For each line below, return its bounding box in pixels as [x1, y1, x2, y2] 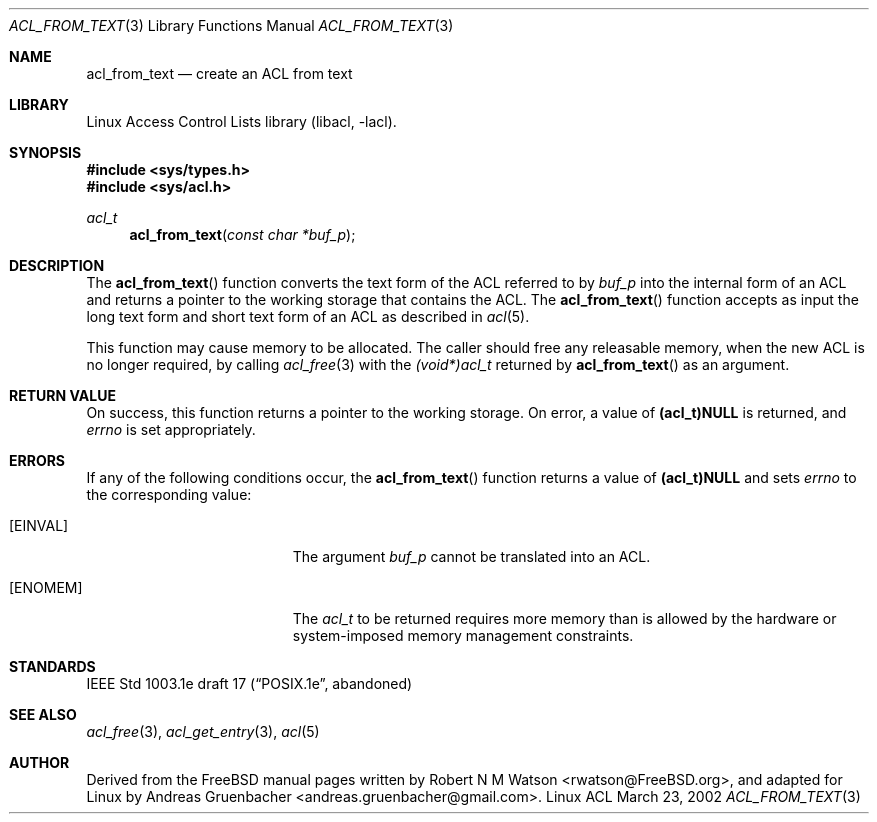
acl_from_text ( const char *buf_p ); [129, 226, 356, 243]
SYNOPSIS [9, 144, 82, 161]
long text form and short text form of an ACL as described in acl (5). [86, 308, 530, 325]
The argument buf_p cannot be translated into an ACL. [292, 548, 651, 565]
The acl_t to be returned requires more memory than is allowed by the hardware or [292, 610, 837, 627]
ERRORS [9, 452, 66, 469]
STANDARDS [9, 658, 96, 675]
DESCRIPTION [9, 257, 105, 274]
